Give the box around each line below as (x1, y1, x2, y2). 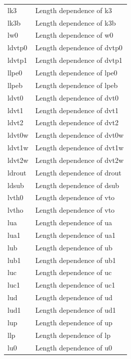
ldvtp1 (7, 55, 27, 65)
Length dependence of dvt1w (35, 142, 123, 153)
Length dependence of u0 (35, 342, 112, 352)
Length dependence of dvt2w (35, 154, 123, 165)
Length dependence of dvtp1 (35, 55, 122, 65)
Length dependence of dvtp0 (35, 42, 122, 53)
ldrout (7, 167, 26, 177)
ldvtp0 (7, 42, 27, 53)
